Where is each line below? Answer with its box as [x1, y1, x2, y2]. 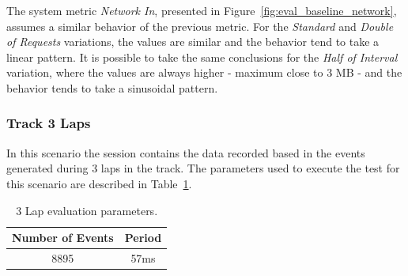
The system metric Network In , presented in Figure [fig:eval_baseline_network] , [6, 2, 397, 18]
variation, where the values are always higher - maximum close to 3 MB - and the [6, 64, 402, 81]
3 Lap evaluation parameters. [16, 202, 158, 218]
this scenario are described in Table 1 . [6, 175, 192, 191]
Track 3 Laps [6, 113, 91, 133]
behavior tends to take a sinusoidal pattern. [6, 79, 218, 96]
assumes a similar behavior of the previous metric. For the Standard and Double [6, 17, 394, 34]
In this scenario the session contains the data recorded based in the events [6, 144, 365, 161]
